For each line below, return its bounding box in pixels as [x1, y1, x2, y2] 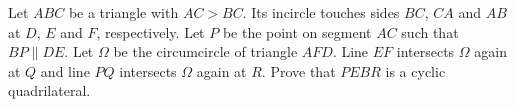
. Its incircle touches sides [242, 2, 400, 22]
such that [401, 21, 459, 42]
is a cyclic [385, 60, 446, 81]
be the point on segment [222, 21, 372, 42]
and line [40, 60, 90, 81]
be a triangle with [68, 2, 179, 22]
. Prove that [261, 60, 336, 81]
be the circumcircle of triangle [113, 41, 298, 62]
